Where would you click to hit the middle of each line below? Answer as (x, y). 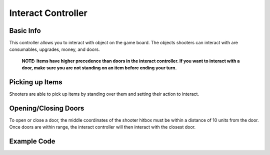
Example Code (32, 141)
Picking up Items (36, 82)
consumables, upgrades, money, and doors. (54, 49)
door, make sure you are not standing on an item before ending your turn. (99, 68)
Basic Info (25, 31)
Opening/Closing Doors (47, 108)
